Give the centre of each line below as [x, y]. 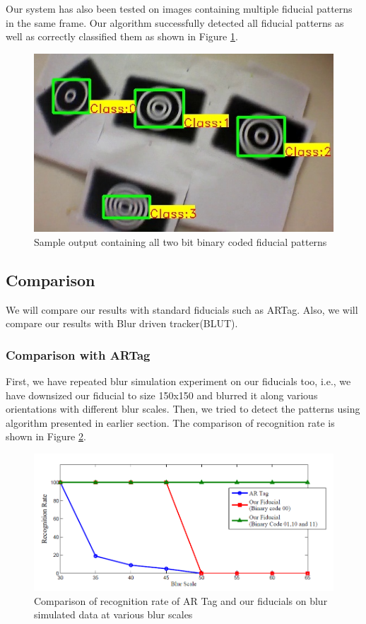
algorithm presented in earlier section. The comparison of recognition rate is [170, 422]
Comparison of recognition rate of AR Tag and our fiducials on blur [181, 600]
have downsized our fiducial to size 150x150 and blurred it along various [162, 395]
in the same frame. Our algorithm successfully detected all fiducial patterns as [175, 22]
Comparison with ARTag [78, 354]
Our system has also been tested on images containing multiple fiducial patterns [179, 8]
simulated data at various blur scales [113, 614]
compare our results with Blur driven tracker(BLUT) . [122, 323]
